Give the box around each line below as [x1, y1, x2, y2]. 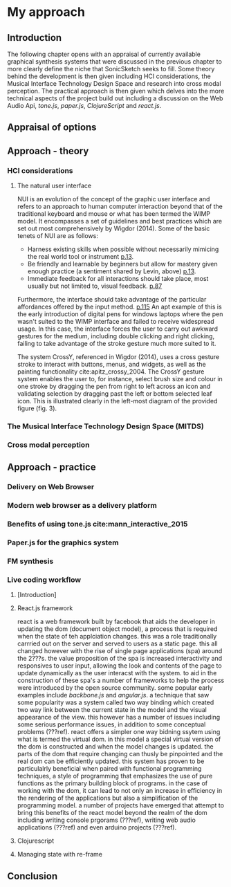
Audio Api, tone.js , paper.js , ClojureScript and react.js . [7, 102, 162, 109]
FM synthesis [7, 556, 54, 566]
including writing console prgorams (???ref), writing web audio [17, 816, 196, 824]
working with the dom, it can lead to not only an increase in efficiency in [17, 787, 223, 795]
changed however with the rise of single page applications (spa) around [17, 647, 223, 655]
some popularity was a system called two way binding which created [17, 698, 214, 706]
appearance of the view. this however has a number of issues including [17, 713, 221, 722]
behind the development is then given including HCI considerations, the [7, 72, 211, 80]
